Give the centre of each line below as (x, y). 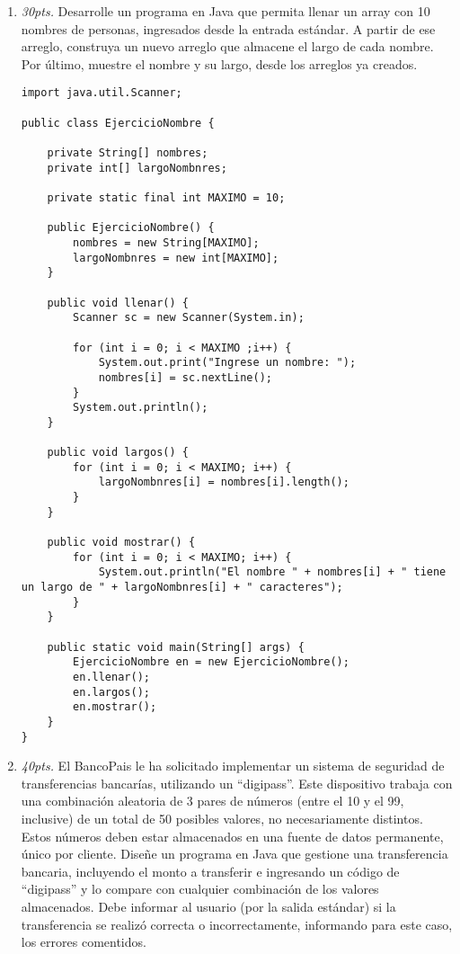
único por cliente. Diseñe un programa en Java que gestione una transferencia (234, 854)
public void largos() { (118, 453)
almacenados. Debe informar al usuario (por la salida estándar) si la (208, 906)
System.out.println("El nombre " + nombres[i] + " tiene (272, 572)
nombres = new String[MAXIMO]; (166, 242)
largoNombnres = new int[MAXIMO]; (176, 258)
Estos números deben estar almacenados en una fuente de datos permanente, (232, 836)
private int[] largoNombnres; (137, 168)
